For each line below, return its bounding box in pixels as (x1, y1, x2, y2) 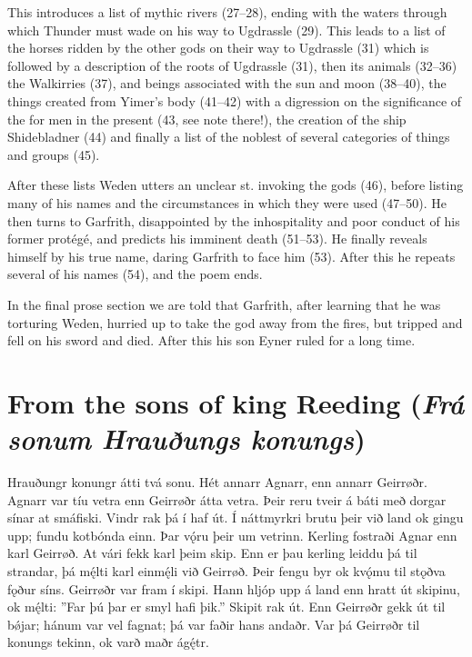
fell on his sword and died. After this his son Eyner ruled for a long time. (7, 331, 416, 350)
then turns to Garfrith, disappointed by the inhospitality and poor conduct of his (7, 211, 460, 230)
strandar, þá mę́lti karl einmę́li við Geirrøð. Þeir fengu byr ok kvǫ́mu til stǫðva (7, 561, 446, 580)
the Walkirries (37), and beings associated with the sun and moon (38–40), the (7, 74, 447, 93)
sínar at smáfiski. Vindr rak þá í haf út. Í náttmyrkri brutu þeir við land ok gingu (7, 508, 464, 527)
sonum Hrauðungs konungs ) (7, 420, 366, 458)
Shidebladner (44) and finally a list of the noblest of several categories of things (7, 127, 450, 146)
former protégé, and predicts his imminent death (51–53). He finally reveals (7, 229, 427, 248)
